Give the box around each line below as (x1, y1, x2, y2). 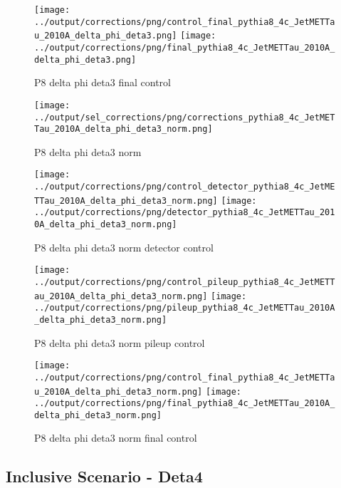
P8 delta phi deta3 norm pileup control (34, 335, 205, 350)
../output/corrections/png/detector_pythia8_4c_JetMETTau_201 (34, 207, 335, 218)
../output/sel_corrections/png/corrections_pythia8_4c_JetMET (34, 112, 335, 123)
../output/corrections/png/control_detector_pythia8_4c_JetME (34, 182, 335, 192)
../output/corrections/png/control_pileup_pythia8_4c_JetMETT (34, 276, 335, 287)
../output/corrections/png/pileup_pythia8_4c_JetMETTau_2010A (34, 303, 335, 313)
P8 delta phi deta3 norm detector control (34, 239, 214, 254)
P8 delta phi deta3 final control (34, 75, 171, 90)
